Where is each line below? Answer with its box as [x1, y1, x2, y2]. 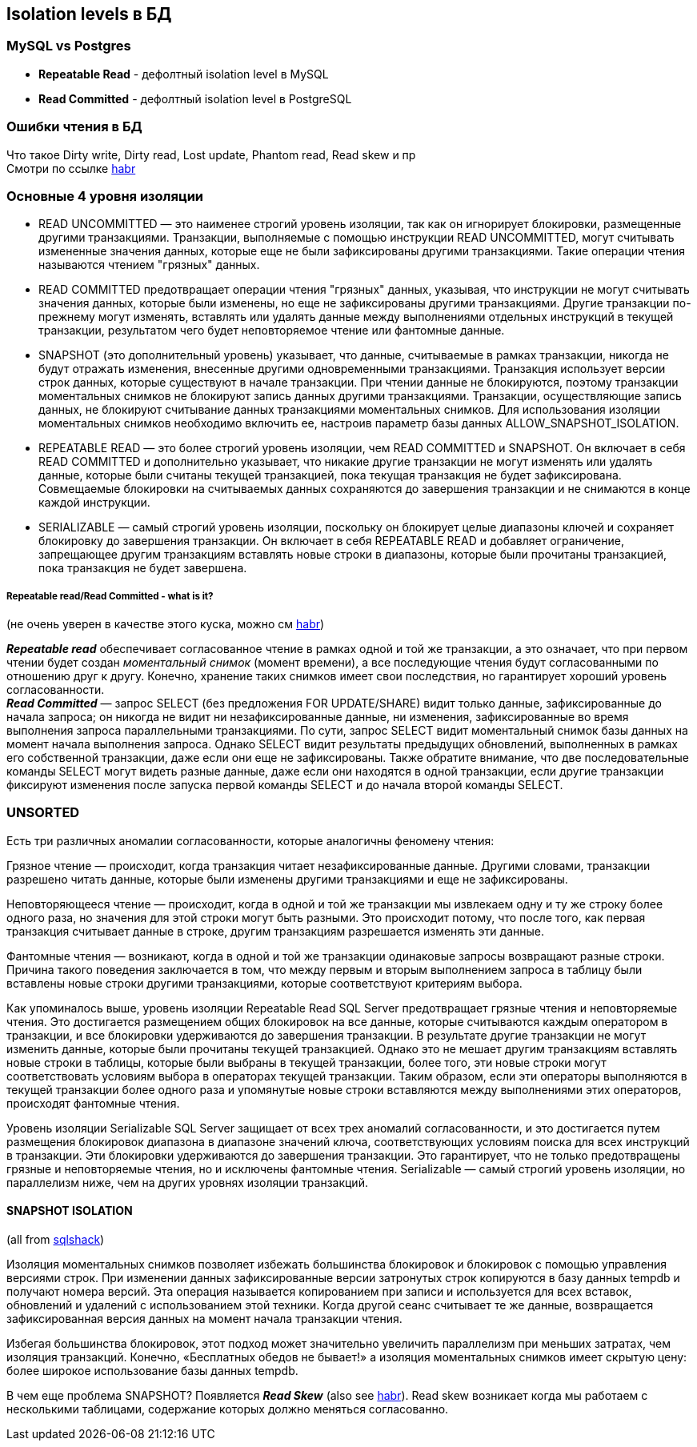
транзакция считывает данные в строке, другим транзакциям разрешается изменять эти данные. [6, 924, 544, 938]
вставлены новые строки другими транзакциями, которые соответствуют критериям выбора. [6, 976, 523, 990]
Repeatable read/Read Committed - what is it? [6, 590, 214, 602]
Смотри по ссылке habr [6, 161, 136, 175]
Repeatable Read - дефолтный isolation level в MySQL [38, 66, 329, 81]
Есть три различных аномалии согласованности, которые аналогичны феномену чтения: [6, 833, 495, 848]
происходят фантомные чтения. [6, 1096, 180, 1110]
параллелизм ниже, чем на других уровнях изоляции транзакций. [6, 1175, 368, 1189]
